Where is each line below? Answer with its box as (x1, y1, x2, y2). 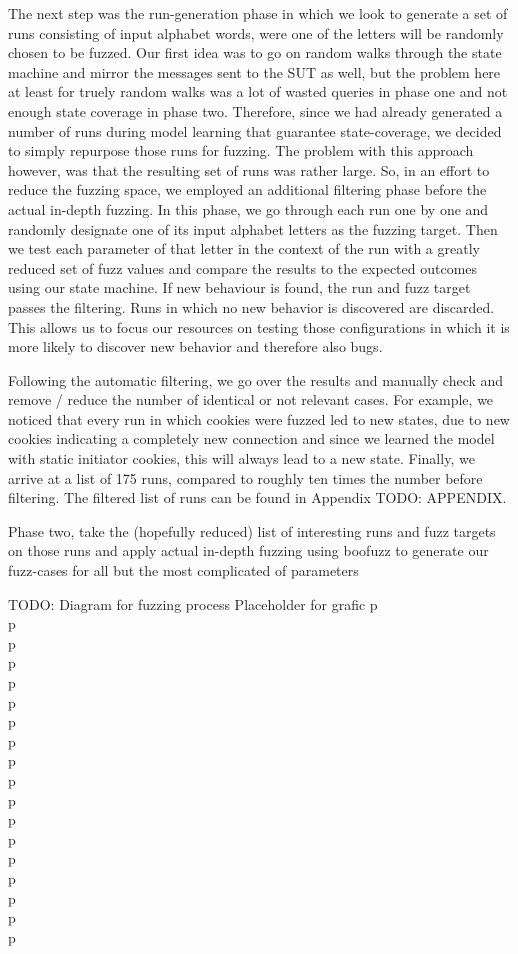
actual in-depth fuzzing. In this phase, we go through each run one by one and (8, 198, 489, 219)
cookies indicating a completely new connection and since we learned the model (8, 428, 495, 449)
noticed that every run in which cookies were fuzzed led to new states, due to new (8, 408, 510, 429)
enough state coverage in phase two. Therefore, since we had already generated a (8, 100, 503, 121)
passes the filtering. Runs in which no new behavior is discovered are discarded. (8, 296, 495, 317)
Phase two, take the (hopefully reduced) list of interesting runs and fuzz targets (8, 520, 496, 541)
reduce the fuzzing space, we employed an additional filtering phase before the (8, 179, 487, 200)
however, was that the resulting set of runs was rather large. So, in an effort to (8, 159, 490, 180)
